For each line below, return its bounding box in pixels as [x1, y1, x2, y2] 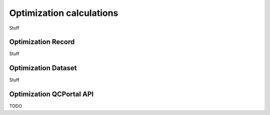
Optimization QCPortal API [9, 90, 94, 99]
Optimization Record [9, 38, 75, 46]
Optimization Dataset [9, 64, 77, 72]
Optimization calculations [9, 7, 118, 18]
